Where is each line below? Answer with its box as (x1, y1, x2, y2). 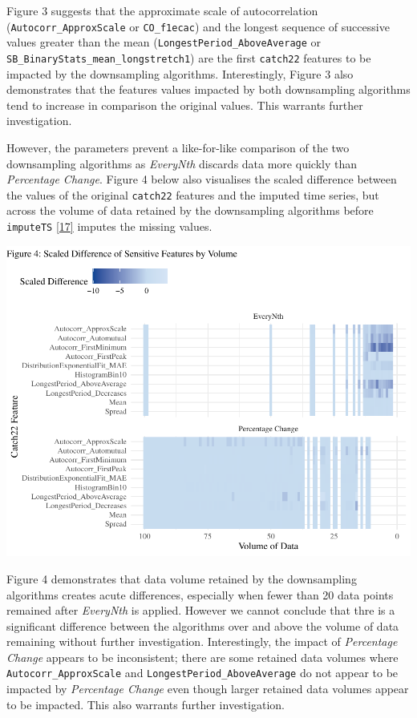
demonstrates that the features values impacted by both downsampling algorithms (6, 81, 411, 98)
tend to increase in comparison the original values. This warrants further (6, 96, 363, 113)
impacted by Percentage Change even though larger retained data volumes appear (6, 680, 409, 697)
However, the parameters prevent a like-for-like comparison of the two (6, 139, 350, 155)
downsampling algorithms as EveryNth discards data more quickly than (6, 155, 357, 171)
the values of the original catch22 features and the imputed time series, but (6, 186, 379, 203)
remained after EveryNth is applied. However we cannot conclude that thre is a (6, 602, 395, 619)
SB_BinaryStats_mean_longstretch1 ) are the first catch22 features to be (6, 49, 371, 66)
